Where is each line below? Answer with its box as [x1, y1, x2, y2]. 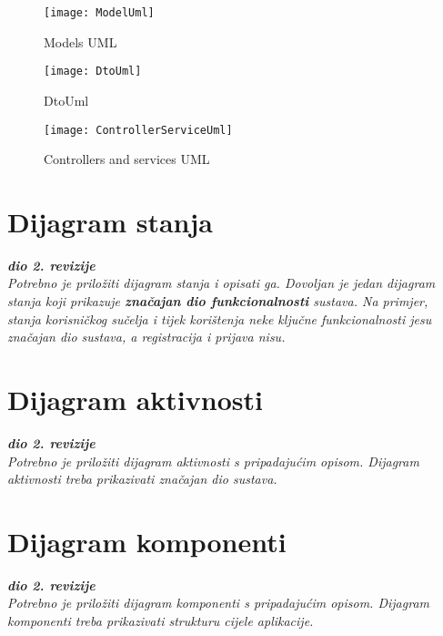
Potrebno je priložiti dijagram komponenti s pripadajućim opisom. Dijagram [7, 593, 429, 612]
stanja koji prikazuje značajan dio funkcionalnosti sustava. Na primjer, [7, 292, 428, 311]
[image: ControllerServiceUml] [44, 123, 233, 137]
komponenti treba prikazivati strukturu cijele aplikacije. [7, 611, 314, 631]
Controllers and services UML [44, 149, 210, 169]
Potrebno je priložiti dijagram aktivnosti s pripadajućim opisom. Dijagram [7, 451, 419, 470]
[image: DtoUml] [44, 65, 142, 78]
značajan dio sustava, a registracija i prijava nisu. [7, 327, 286, 346]
